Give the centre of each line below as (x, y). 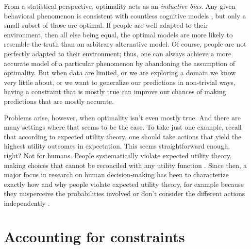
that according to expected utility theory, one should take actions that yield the (123, 136)
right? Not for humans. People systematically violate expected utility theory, (118, 155)
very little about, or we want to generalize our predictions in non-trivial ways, (120, 82)
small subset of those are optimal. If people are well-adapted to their (106, 25)
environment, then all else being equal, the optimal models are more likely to (118, 34)
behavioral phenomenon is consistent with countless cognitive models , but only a (125, 15)
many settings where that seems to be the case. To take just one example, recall (123, 127)
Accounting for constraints (94, 236)
